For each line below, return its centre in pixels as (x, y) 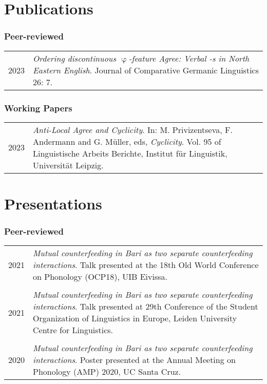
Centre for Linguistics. (73, 330)
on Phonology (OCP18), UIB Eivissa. (100, 277)
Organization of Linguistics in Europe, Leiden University (135, 318)
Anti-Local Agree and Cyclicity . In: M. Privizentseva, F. (133, 129)
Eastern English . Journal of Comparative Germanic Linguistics (146, 70)
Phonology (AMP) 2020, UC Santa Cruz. (107, 372)
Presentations (53, 203)
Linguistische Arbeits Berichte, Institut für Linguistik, (130, 153)
